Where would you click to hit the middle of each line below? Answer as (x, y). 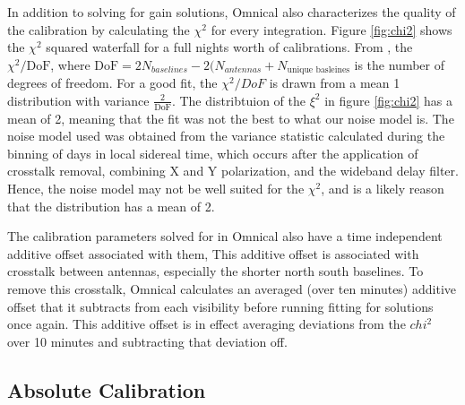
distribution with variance (78, 100)
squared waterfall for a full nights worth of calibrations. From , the (229, 47)
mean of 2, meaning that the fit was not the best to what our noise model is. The (231, 118)
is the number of (399, 64)
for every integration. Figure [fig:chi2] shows (332, 29)
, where (70, 64)
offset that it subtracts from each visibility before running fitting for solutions (220, 306)
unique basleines (319, 70)
